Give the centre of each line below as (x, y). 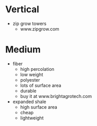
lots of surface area (41, 85)
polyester (30, 80)
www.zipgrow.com (40, 29)
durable (28, 91)
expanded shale (29, 102)
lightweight (32, 118)
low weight (31, 74)
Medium (23, 50)
